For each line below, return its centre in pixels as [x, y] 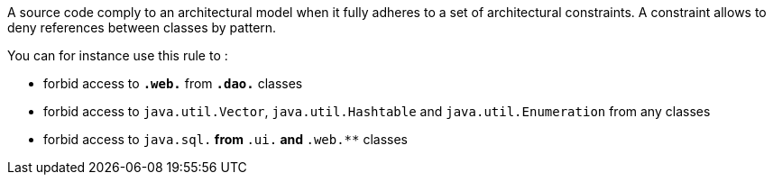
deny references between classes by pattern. [142, 27]
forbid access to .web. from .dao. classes [173, 83]
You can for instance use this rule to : [118, 55]
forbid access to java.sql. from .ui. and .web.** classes [226, 139]
